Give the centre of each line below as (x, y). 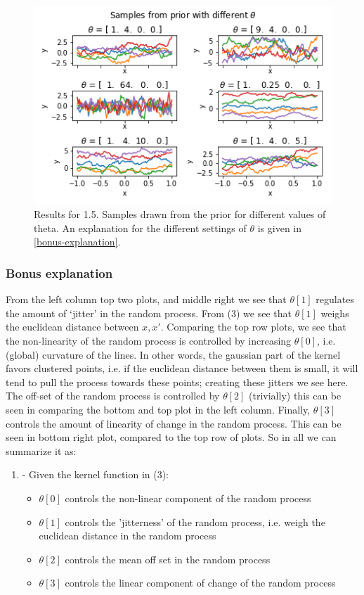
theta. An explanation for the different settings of (140, 228)
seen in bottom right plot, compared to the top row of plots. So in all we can (171, 437)
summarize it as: (41, 450)
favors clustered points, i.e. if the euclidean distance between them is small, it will (182, 368)
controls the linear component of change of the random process (200, 583)
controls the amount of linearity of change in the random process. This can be (174, 423)
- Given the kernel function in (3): (96, 474)
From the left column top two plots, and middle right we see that (146, 299)
